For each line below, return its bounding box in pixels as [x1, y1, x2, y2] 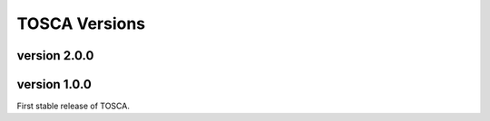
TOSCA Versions [16, 14, 146, 33]
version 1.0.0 [16, 77, 93, 92]
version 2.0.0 [16, 48, 94, 63]
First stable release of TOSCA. [16, 100, 131, 112]
